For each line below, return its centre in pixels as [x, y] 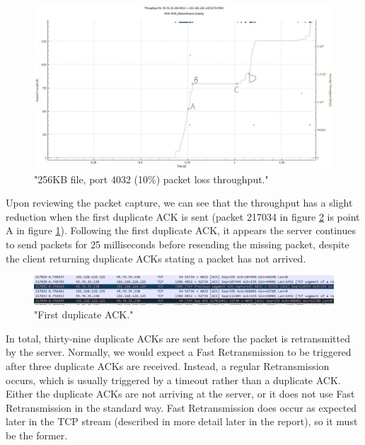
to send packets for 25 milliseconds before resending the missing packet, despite [178, 244]
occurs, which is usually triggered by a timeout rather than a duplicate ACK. [173, 380]
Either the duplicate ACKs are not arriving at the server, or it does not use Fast [180, 394]
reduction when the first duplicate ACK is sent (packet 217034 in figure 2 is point [183, 216]
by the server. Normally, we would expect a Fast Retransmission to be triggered [179, 352]
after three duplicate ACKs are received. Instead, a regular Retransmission [168, 365]
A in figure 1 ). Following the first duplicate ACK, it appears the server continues [181, 230]
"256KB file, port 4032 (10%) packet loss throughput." [151, 179]
